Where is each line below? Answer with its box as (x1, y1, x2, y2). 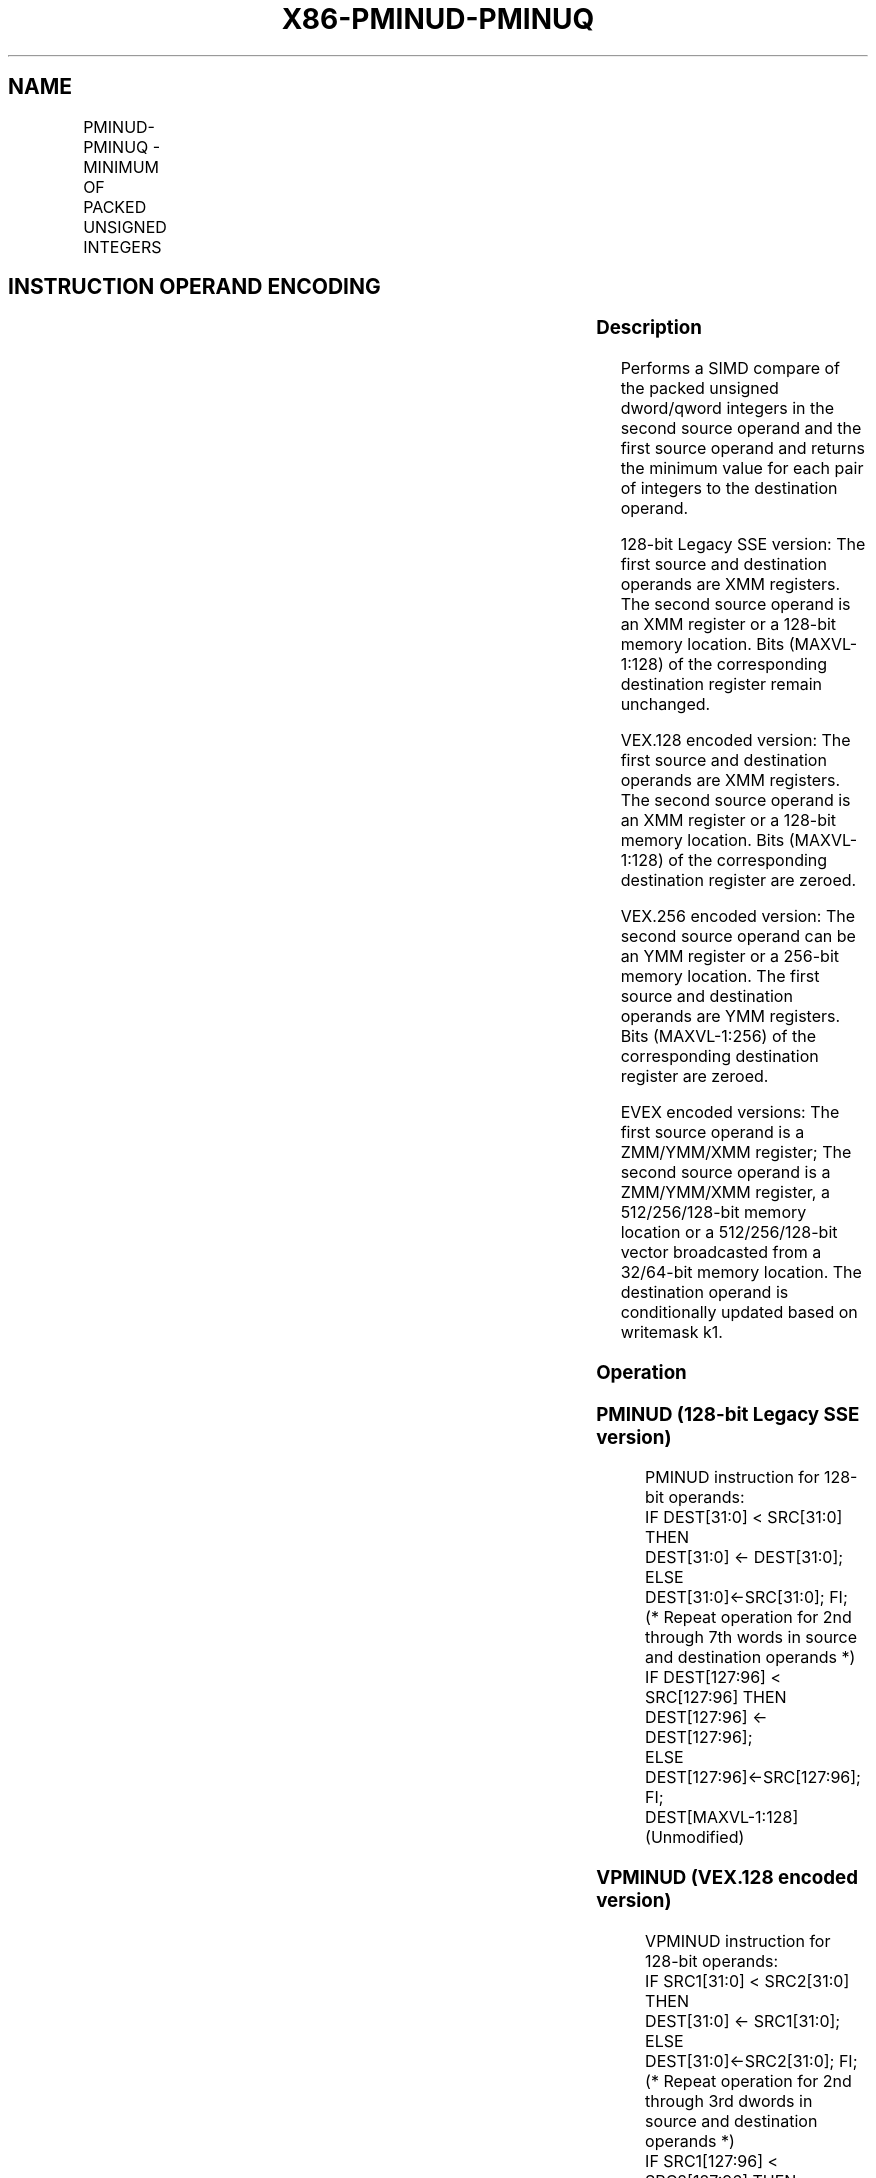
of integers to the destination (620, 478, 838, 499)
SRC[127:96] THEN (645, 1687, 787, 1708)
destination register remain (620, 674, 822, 695)
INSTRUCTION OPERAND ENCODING (8, 274, 381, 300)
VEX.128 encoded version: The (620, 730, 851, 751)
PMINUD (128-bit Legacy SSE (596, 1402, 860, 1426)
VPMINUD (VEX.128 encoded (596, 1866, 858, 1890)
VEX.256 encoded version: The (620, 906, 856, 927)
